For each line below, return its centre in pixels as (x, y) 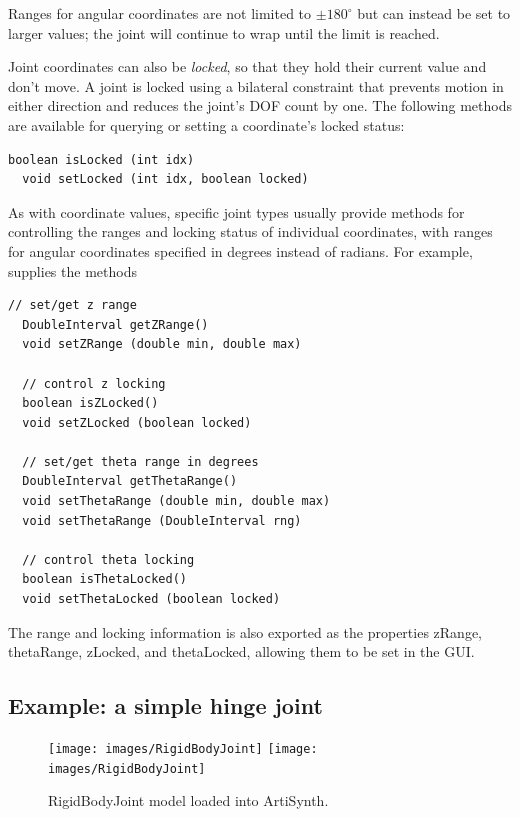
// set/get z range (72, 305)
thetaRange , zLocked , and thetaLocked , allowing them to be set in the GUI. (241, 651)
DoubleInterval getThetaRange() (130, 481)
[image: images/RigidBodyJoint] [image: (183, 749)
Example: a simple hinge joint (165, 705)
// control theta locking (108, 559)
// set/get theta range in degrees (140, 461)
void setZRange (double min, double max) (162, 344)
